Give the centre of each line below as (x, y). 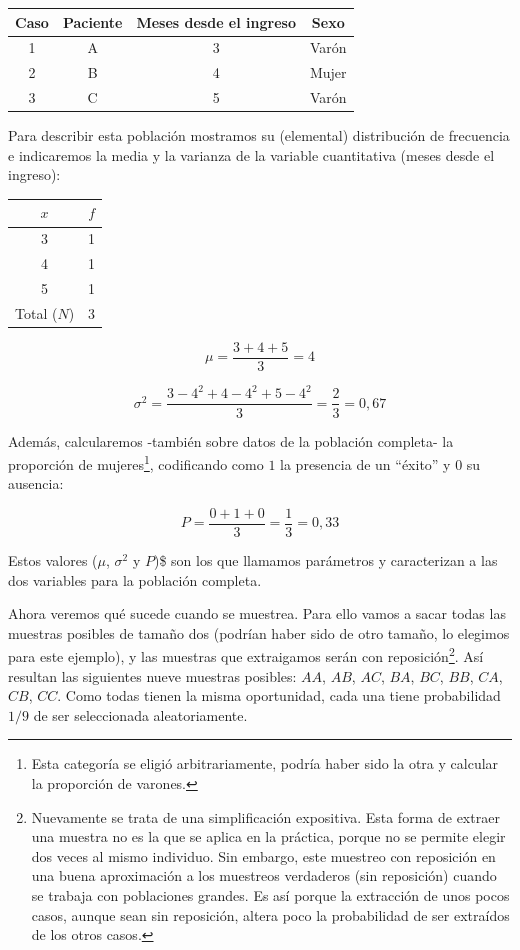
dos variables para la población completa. (135, 579)
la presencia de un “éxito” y (365, 463)
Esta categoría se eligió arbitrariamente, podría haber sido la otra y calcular (265, 763)
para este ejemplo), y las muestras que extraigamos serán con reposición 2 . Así (246, 655)
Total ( (36, 312)
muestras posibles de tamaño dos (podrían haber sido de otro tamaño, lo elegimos (259, 632)
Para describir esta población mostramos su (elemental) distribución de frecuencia (259, 135)
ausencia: (36, 483)
